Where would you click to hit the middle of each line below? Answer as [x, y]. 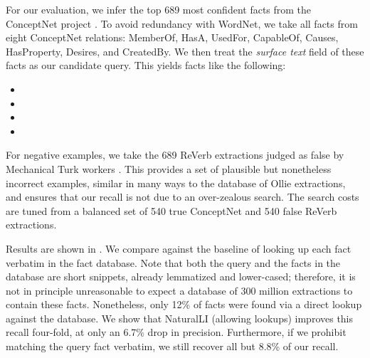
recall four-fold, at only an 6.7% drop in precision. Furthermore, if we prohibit [176, 332]
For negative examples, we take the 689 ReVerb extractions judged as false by [175, 155]
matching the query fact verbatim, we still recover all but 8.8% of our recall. [172, 346]
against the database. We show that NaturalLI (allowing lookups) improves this [180, 318]
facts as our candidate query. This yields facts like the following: [146, 65]
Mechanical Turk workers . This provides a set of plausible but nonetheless [169, 168]
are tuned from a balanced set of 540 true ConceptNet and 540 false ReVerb [171, 210]
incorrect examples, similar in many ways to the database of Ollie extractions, [176, 183]
